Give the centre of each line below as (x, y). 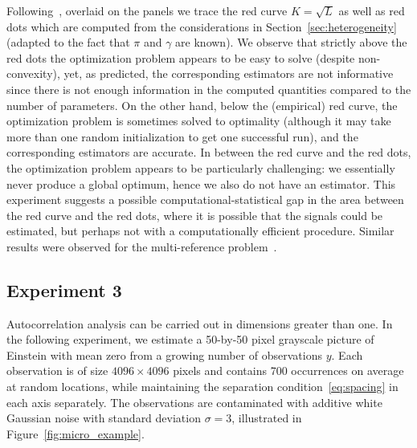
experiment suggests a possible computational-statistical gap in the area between (205, 200)
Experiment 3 (64, 289)
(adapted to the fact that (68, 42)
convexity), (33, 73)
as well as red (372, 10)
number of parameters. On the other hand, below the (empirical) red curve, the (202, 105)
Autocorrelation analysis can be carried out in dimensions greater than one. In (200, 323)
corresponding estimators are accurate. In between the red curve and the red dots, (209, 152)
